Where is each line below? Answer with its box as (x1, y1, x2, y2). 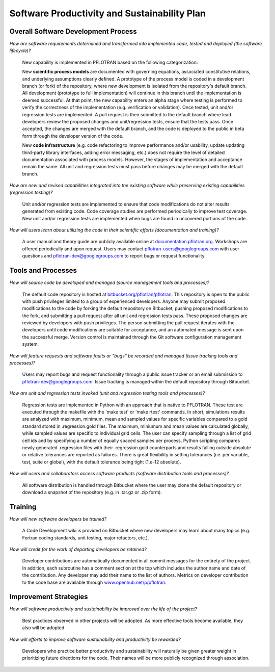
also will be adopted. (22, 625, 66, 631)
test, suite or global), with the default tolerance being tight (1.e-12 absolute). (22, 459, 181, 465)
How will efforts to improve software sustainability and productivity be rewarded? (9, 636, 181, 642)
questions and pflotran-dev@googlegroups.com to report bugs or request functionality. (22, 253, 206, 259)
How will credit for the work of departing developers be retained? (9, 546, 147, 552)
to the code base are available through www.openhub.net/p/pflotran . (22, 579, 167, 585)
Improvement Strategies (9, 592, 89, 601)
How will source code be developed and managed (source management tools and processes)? (9, 279, 210, 286)
